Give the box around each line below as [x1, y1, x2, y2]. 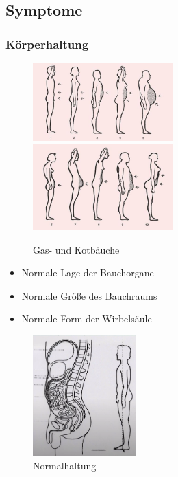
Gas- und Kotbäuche [33, 242, 120, 256]
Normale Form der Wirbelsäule [21, 311, 152, 326]
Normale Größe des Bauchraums [21, 288, 157, 302]
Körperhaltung [5, 35, 89, 52]
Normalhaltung [33, 458, 97, 472]
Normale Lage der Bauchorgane [21, 265, 154, 280]
